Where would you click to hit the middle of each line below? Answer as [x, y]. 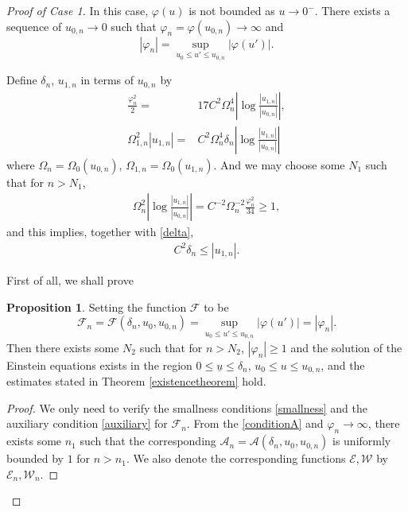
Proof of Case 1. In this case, [78, 10]
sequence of [34, 26]
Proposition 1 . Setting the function [97, 306]
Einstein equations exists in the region [99, 365]
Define [22, 80]
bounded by [35, 458]
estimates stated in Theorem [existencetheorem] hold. [136, 381]
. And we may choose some [279, 164]
